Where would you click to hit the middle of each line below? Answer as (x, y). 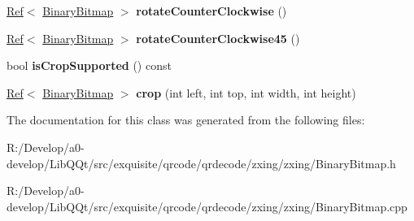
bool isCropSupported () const (89, 65)
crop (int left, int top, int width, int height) (246, 92)
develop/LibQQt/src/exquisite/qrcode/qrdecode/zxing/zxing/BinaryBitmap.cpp (207, 206)
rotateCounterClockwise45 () (218, 38)
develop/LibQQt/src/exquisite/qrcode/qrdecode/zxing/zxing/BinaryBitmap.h (201, 163)
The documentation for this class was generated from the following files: (186, 120)
